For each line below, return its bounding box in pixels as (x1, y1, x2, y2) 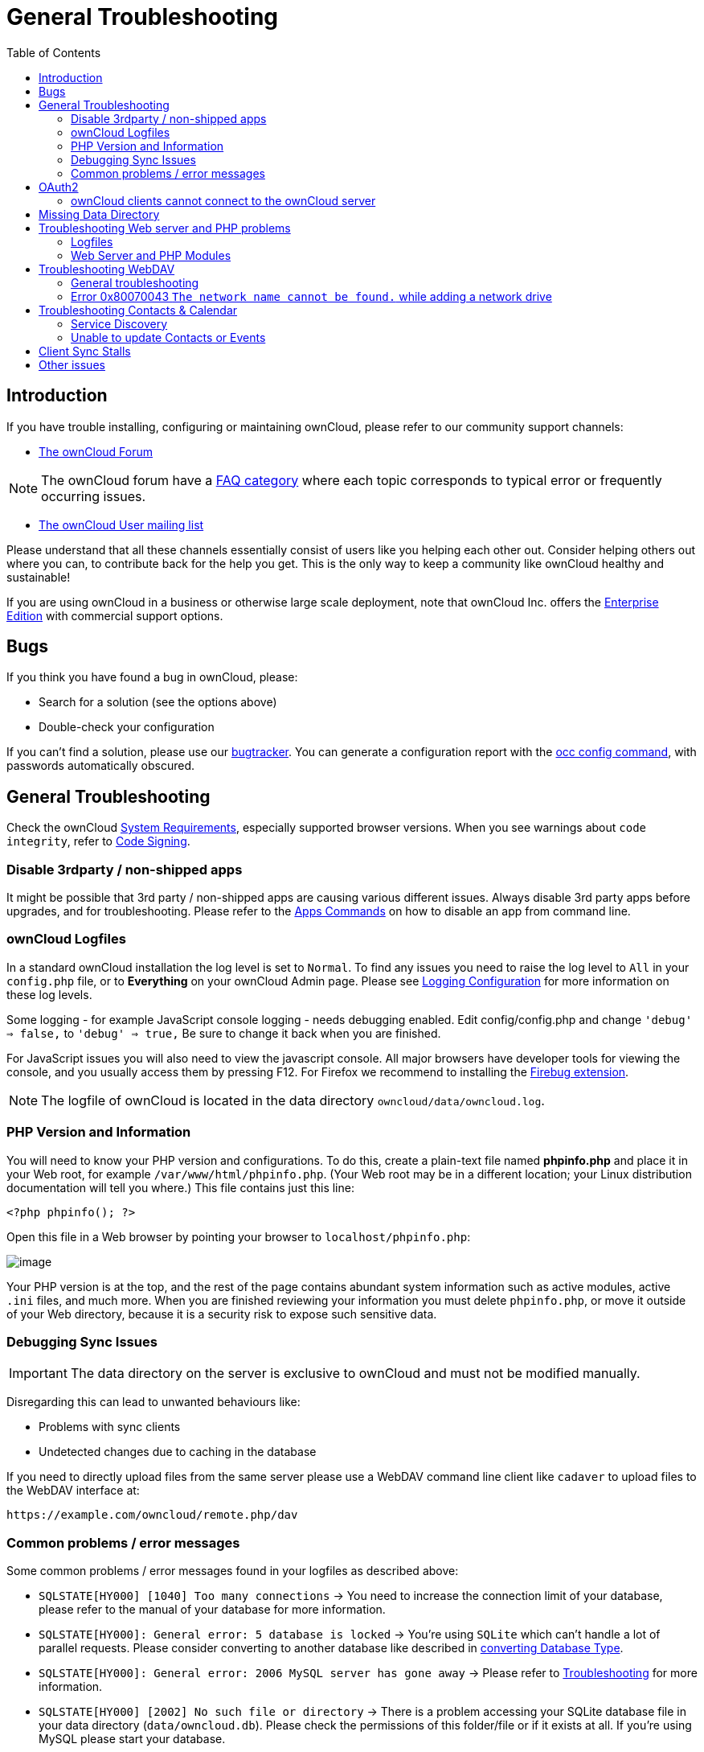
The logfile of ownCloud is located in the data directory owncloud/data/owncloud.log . (41, 1092, 545, 1108)
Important (9, 1365, 68, 1382)
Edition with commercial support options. (6, 608, 223, 623)
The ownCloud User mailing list (39, 517, 204, 532)
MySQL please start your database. (39, 1732, 226, 1746)
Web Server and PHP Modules (71, 248, 231, 262)
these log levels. (6, 987, 92, 1001)
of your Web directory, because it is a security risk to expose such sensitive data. (6, 1306, 437, 1321)
